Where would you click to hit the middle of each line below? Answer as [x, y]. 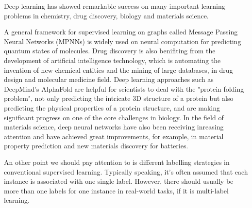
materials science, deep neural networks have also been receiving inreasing [114, 127]
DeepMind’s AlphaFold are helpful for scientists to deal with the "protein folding [124, 88]
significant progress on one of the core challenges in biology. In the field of [114, 117]
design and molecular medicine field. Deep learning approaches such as [109, 79]
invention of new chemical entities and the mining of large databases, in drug [118, 70]
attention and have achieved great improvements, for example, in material [114, 136]
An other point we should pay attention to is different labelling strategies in [117, 162]
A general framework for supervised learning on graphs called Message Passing [121, 32]
